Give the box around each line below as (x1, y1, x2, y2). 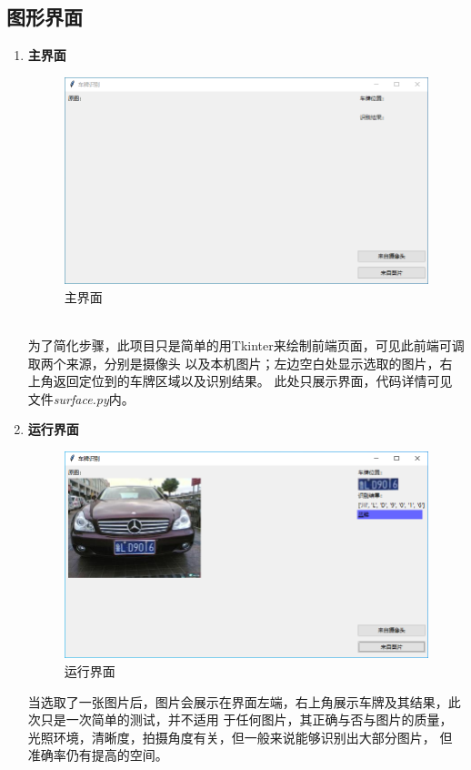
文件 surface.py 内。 (27, 389, 135, 408)
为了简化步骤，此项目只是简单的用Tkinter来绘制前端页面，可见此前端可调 (27, 336, 465, 355)
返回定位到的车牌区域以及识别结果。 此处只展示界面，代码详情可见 (53, 371, 453, 390)
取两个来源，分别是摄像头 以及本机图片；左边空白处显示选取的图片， (27, 353, 440, 372)
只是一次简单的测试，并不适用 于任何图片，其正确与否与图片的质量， (40, 710, 453, 729)
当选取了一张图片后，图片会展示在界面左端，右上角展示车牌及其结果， (27, 692, 448, 711)
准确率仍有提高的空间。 (27, 745, 168, 765)
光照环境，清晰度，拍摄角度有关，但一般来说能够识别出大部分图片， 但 (27, 727, 453, 746)
